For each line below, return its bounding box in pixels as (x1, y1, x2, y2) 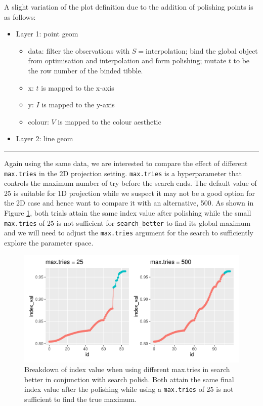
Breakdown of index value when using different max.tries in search (24, 364, 230, 375)
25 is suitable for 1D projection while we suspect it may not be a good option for (4, 187, 255, 198)
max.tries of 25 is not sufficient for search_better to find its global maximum (4, 217, 251, 228)
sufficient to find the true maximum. (24, 394, 137, 404)
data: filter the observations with (28, 45, 130, 56)
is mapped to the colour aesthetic (58, 116, 161, 127)
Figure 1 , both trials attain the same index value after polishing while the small (4, 207, 251, 218)
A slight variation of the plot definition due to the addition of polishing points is (4, 2, 253, 12)
